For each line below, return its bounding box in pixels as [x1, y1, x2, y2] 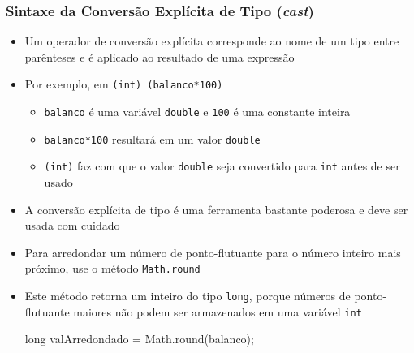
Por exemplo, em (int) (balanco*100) [24, 75, 223, 93]
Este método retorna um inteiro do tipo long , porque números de [24, 287, 351, 304]
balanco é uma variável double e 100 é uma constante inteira [44, 103, 351, 120]
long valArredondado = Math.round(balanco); [24, 330, 254, 347]
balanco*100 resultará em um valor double [44, 130, 261, 147]
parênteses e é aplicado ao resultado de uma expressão [24, 48, 295, 65]
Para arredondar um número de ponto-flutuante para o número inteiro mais [24, 243, 401, 260]
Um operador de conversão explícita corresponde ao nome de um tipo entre [24, 32, 399, 50]
